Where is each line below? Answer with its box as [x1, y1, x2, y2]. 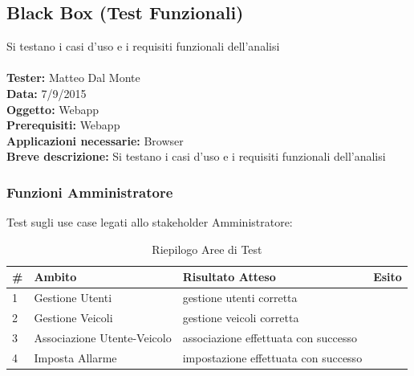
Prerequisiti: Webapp [6, 116, 120, 133]
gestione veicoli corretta [182, 309, 299, 326]
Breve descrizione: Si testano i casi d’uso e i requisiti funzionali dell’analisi [6, 148, 386, 165]
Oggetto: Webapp [6, 100, 99, 117]
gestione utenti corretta [182, 289, 298, 306]
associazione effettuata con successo [182, 329, 357, 345]
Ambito [34, 268, 77, 285]
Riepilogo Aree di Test [152, 240, 262, 257]
